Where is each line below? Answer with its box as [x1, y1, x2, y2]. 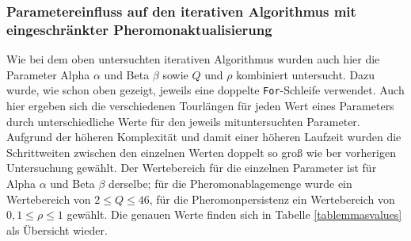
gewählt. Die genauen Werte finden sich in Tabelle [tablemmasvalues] [67, 206, 402, 223]
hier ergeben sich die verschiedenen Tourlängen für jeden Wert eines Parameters [6, 97, 394, 113]
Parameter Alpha [6, 66, 90, 82]
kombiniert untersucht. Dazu [236, 66, 375, 82]
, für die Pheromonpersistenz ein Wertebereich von [149, 190, 395, 207]
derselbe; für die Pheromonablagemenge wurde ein [108, 174, 352, 191]
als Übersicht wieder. [6, 221, 108, 238]
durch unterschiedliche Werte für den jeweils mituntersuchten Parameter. [6, 113, 360, 129]
